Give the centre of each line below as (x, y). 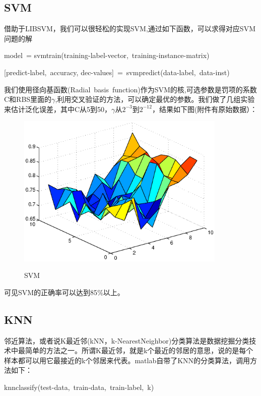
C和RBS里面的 (28, 99)
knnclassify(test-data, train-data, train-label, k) (79, 387)
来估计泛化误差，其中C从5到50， (58, 109)
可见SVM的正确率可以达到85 (51, 292)
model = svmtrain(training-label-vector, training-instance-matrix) (107, 55)
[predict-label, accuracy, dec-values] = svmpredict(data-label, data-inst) (117, 72)
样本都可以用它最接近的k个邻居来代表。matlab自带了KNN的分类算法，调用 (127, 360)
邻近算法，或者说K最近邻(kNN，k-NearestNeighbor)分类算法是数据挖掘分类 (127, 340)
